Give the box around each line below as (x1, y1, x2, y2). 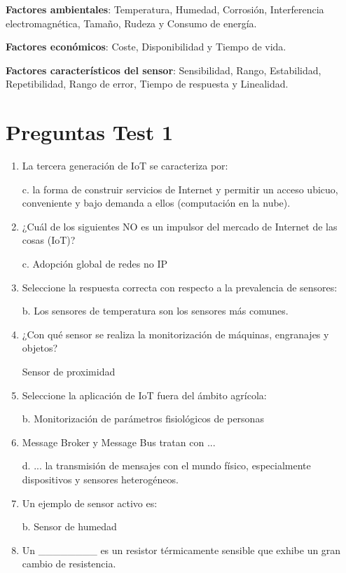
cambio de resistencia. (22, 556, 116, 571)
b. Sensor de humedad (22, 519, 117, 534)
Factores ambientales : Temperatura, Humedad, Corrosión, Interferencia (6, 2, 324, 16)
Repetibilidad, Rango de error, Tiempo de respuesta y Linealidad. (6, 76, 289, 91)
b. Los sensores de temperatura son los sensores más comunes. (22, 303, 289, 318)
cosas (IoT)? (22, 233, 76, 247)
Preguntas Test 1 (6, 118, 174, 146)
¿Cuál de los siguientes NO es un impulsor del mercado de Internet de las (22, 219, 338, 233)
